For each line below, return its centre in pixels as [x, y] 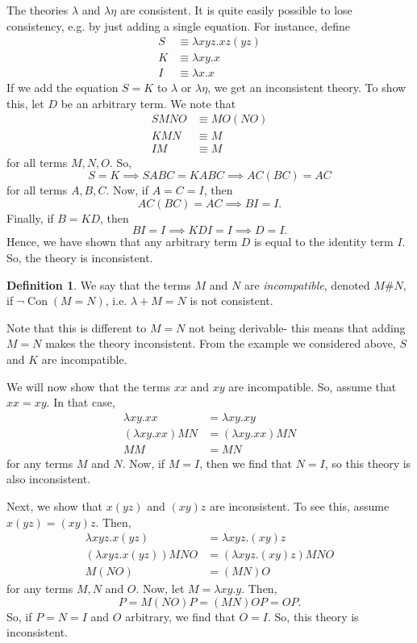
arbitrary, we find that [180, 616]
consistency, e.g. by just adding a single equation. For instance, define [179, 25]
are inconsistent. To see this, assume [300, 505]
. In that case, [81, 402]
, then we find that [246, 463]
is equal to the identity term [323, 242]
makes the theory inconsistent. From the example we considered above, [221, 343]
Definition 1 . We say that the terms [99, 284]
